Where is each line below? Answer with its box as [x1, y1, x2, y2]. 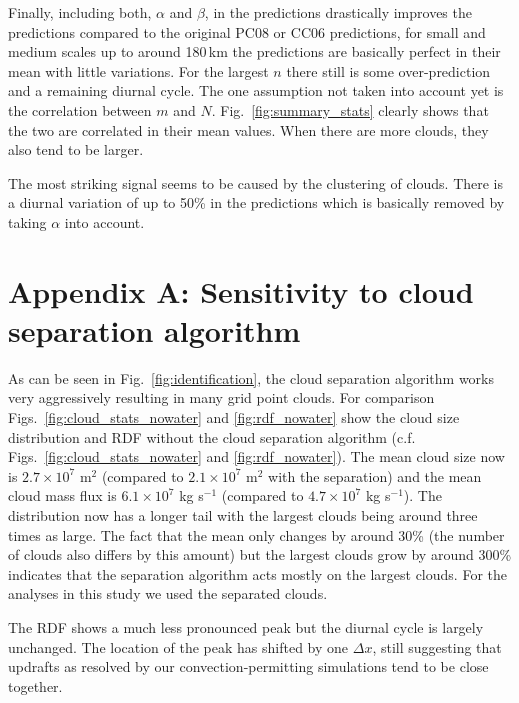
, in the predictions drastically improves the [204, 2, 472, 22]
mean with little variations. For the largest [8, 60, 269, 81]
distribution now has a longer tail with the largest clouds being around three [8, 505, 478, 525]
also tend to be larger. [8, 139, 144, 160]
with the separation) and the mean [268, 465, 482, 486]
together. [8, 675, 63, 696]
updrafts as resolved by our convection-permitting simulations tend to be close [8, 656, 489, 677]
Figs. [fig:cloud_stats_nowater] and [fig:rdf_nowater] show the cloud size [8, 407, 460, 428]
